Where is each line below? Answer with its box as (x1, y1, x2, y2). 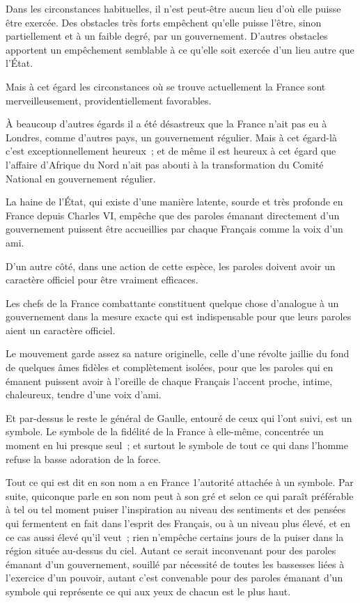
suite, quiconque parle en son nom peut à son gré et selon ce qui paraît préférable (6, 488, 354, 503)
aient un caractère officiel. (6, 322, 116, 337)
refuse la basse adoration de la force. (6, 451, 161, 466)
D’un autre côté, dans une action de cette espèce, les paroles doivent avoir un (6, 258, 336, 273)
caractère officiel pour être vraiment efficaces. (6, 272, 198, 287)
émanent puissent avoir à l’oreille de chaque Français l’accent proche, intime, (6, 373, 333, 388)
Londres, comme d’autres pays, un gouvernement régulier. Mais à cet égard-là (6, 130, 337, 144)
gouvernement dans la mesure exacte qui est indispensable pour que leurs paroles (6, 309, 352, 324)
